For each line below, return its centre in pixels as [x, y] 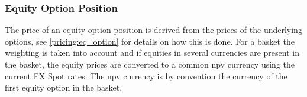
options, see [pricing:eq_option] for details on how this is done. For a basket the [150, 41]
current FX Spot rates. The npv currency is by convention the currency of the [146, 76]
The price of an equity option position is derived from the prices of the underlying [153, 30]
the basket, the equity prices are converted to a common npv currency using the [150, 64]
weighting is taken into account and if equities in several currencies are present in [152, 53]
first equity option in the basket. [64, 87]
